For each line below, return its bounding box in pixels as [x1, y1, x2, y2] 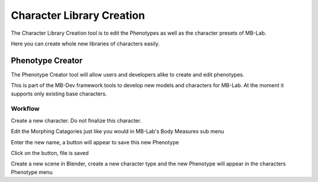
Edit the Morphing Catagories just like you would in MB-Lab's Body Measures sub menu [11, 128, 224, 135]
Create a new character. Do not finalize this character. [11, 117, 142, 124]
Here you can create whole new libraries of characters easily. [11, 40, 160, 47]
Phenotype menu [11, 168, 53, 176]
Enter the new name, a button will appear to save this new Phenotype [11, 138, 179, 145]
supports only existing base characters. [11, 90, 107, 97]
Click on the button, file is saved [11, 149, 89, 156]
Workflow [11, 105, 40, 113]
